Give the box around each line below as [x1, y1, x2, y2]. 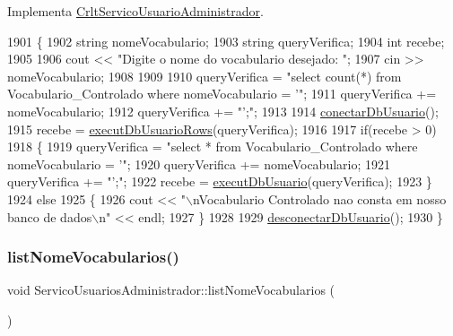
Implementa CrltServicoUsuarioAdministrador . [7, 2, 264, 20]
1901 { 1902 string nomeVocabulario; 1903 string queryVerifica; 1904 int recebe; [7, 31, 445, 50]
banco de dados [7, 207, 92, 226]
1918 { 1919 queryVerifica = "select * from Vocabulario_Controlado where [7, 137, 418, 156]
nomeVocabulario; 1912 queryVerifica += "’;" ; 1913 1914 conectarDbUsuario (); [7, 101, 439, 120]
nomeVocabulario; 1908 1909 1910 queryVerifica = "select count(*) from [7, 66, 402, 85]
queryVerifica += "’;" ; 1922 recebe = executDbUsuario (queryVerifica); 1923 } [7, 172, 432, 191]
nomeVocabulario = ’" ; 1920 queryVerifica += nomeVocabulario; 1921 [7, 154, 391, 173]
